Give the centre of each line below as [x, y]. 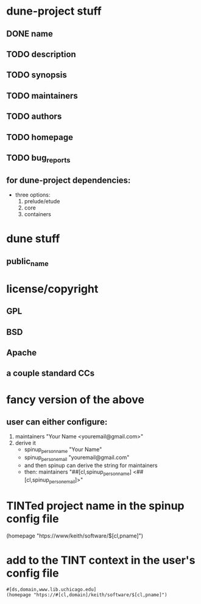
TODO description [41, 54]
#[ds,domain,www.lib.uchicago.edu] [51, 589]
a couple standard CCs [51, 374]
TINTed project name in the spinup [95, 506]
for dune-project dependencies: [69, 180]
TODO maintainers [42, 96]
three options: [33, 195]
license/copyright [52, 289]
